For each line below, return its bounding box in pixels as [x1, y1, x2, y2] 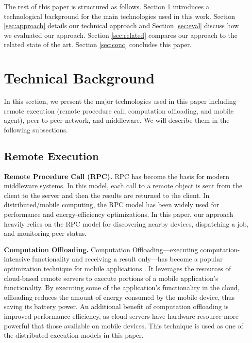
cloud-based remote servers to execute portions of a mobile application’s [4, 273, 218, 283]
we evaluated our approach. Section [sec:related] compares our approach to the [4, 30, 238, 40]
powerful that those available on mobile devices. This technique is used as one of [4, 320, 243, 330]
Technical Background [4, 68, 155, 88]
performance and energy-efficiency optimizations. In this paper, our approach [4, 209, 234, 219]
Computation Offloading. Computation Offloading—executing [4, 244, 198, 254]
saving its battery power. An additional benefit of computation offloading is [4, 301, 229, 311]
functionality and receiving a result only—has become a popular [32, 254, 223, 264]
